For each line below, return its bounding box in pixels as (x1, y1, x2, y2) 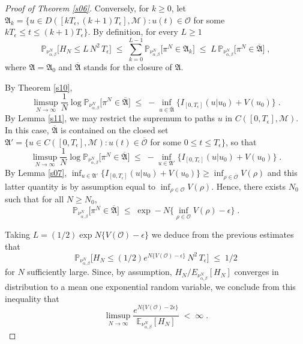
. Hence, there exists (211, 180, 286, 192)
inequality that (5, 292, 59, 304)
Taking (5, 228, 31, 241)
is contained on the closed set (61, 123, 169, 136)
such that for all (5, 193, 64, 205)
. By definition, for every (88, 25, 178, 38)
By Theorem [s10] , (5, 80, 73, 93)
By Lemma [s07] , (5, 166, 67, 178)
